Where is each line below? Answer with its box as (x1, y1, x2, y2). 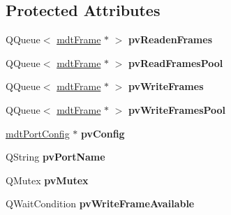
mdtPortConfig (6, 126, 70, 140)
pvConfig (81, 126, 125, 140)
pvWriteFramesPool (128, 102, 226, 117)
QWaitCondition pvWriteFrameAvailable (6, 196, 195, 211)
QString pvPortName (6, 149, 105, 164)
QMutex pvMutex (6, 172, 89, 187)
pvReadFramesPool (128, 55, 223, 70)
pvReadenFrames (128, 32, 212, 47)
